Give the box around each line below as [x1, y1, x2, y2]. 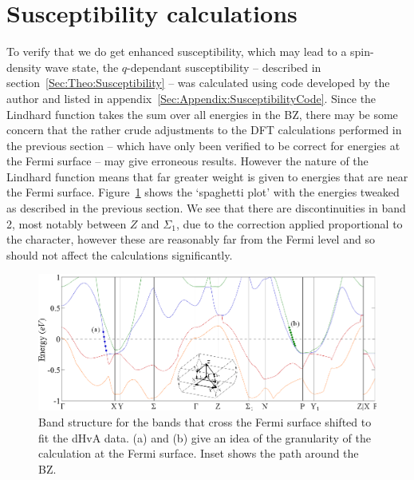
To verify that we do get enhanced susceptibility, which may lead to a [6, 43, 347, 60]
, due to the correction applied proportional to [175, 215, 403, 232]
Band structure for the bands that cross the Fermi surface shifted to [38, 414, 372, 430]
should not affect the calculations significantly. [6, 246, 233, 263]
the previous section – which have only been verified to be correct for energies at [6, 137, 400, 153]
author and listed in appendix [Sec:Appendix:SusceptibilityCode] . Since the [6, 89, 377, 106]
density [6, 58, 41, 75]
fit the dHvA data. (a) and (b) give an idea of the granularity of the [38, 429, 372, 446]
